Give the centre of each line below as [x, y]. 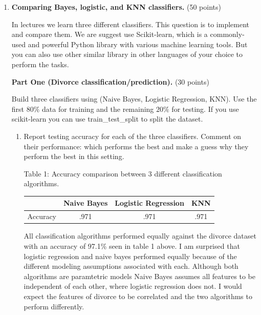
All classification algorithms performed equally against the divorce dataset [140, 236]
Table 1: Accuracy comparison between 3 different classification [123, 173]
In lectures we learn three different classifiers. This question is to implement [130, 24]
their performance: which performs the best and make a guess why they [136, 146]
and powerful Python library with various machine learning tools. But [138, 44]
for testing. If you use [205, 109]
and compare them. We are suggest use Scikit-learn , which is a [110, 34]
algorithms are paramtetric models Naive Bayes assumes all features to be [139, 276]
